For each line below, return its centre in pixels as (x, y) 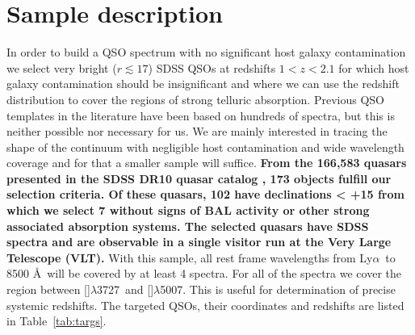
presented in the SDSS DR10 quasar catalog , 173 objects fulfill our (199, 178)
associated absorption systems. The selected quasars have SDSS (188, 226)
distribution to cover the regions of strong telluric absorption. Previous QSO (195, 99)
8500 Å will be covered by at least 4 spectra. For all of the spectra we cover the (204, 273)
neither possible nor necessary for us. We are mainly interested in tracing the (197, 131)
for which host (374, 67)
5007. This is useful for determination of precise (278, 289)
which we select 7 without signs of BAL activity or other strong (188, 210)
